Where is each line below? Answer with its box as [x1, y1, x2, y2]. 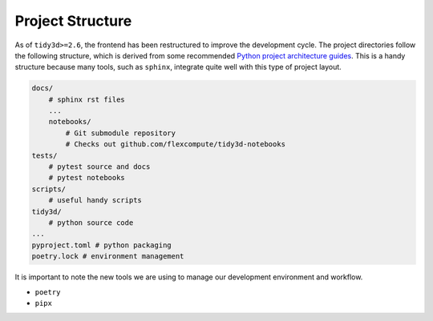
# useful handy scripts [48, 196, 142, 205]
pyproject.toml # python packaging [31, 240, 172, 250]
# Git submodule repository [65, 128, 176, 138]
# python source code [48, 219, 134, 227]
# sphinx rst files [48, 94, 126, 104]
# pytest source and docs [48, 163, 151, 171]
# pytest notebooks [48, 173, 126, 183]
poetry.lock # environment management [31, 252, 184, 261]
